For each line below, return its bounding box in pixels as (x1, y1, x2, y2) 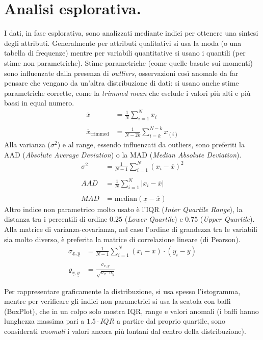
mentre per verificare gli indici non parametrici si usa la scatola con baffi (4, 296, 231, 306)
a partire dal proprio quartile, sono (116, 316, 226, 326)
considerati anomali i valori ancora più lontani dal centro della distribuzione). (4, 326, 246, 336)
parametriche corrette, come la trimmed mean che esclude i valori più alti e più (4, 87, 251, 98)
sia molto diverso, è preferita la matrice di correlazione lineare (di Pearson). (4, 233, 241, 244)
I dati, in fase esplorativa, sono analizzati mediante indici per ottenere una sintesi (4, 28, 258, 38)
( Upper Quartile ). (200, 214, 255, 224)
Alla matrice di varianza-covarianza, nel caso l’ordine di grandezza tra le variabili (4, 224, 257, 234)
